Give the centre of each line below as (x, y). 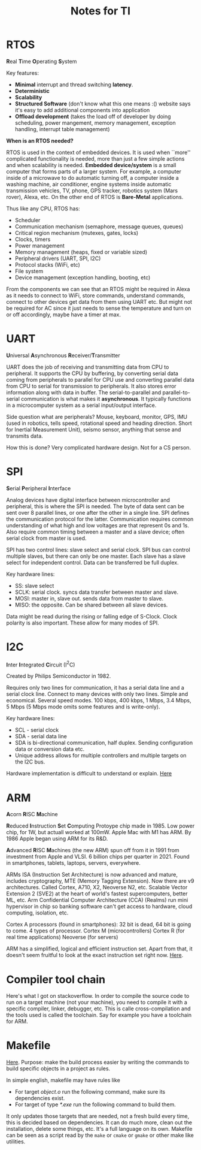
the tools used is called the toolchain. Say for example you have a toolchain (99, 1015)
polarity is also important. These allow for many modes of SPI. (83, 623)
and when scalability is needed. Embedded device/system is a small (91, 165)
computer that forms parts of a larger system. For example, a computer (94, 171)
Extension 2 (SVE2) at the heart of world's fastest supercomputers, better (97, 894)
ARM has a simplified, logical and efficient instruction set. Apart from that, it (99, 949)
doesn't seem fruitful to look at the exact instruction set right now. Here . (95, 955)
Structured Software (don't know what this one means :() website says (103, 104)
